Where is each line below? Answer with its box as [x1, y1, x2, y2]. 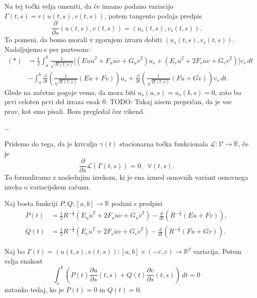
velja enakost [4, 255, 43, 266]
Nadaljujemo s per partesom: [4, 44, 90, 54]
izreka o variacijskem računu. [4, 181, 91, 191]
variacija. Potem [193, 246, 241, 256]
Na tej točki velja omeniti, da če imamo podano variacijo [4, 1, 174, 11]
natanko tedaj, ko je [4, 284, 64, 294]
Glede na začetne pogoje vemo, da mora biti [4, 87, 136, 97]
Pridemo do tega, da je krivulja [4, 139, 97, 149]
